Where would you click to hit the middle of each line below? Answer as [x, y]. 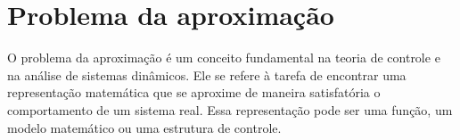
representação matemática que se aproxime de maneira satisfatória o [194, 92]
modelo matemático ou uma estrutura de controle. [144, 127]
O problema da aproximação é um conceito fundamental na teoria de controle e [224, 58]
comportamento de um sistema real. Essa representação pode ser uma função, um [230, 109]
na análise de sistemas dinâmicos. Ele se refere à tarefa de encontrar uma [207, 74]
